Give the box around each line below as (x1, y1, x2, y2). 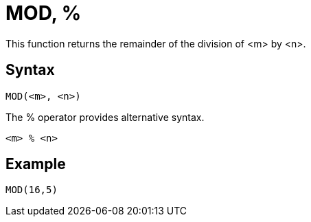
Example (5, 155, 66, 173)
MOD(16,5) (5, 184, 58, 196)
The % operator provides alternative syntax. (5, 111, 205, 123)
